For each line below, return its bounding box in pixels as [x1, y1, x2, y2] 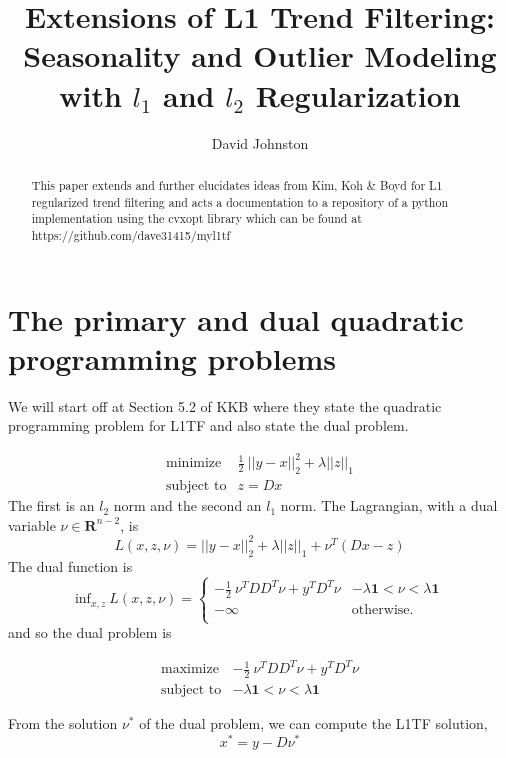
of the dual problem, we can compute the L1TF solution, [139, 713, 488, 734]
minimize [166, 456, 222, 471]
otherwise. [351, 602, 414, 617]
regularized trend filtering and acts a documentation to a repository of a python [31, 193, 449, 210]
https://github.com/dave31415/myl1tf [31, 226, 231, 243]
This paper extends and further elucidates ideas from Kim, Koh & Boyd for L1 [31, 176, 443, 193]
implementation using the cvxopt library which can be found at [31, 210, 362, 227]
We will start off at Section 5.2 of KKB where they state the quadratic [8, 395, 442, 416]
